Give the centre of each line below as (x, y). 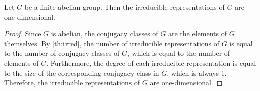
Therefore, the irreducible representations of (72, 83)
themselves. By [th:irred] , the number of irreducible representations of (112, 43)
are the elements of (197, 33)
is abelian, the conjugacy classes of (105, 33)
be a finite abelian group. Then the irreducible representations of (124, 7)
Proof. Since (23, 33)
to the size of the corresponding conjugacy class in (82, 73)
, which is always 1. (197, 73)
